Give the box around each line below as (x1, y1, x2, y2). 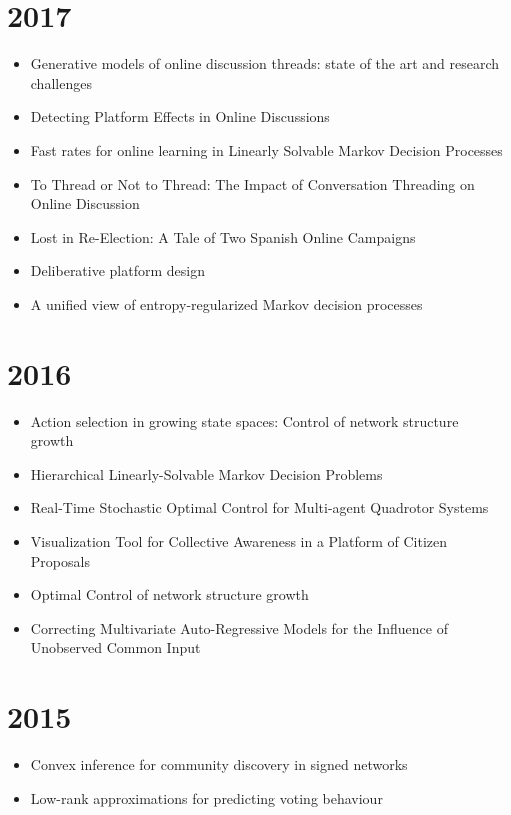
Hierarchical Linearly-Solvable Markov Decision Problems (30, 463, 383, 484)
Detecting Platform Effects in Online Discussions (30, 106, 330, 127)
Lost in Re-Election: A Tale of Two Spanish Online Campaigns (30, 226, 416, 247)
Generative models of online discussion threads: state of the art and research (30, 53, 500, 74)
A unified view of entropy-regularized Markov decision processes (30, 293, 423, 314)
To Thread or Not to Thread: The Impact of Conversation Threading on (30, 173, 475, 194)
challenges (30, 72, 92, 93)
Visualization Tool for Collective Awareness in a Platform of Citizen (30, 530, 448, 551)
